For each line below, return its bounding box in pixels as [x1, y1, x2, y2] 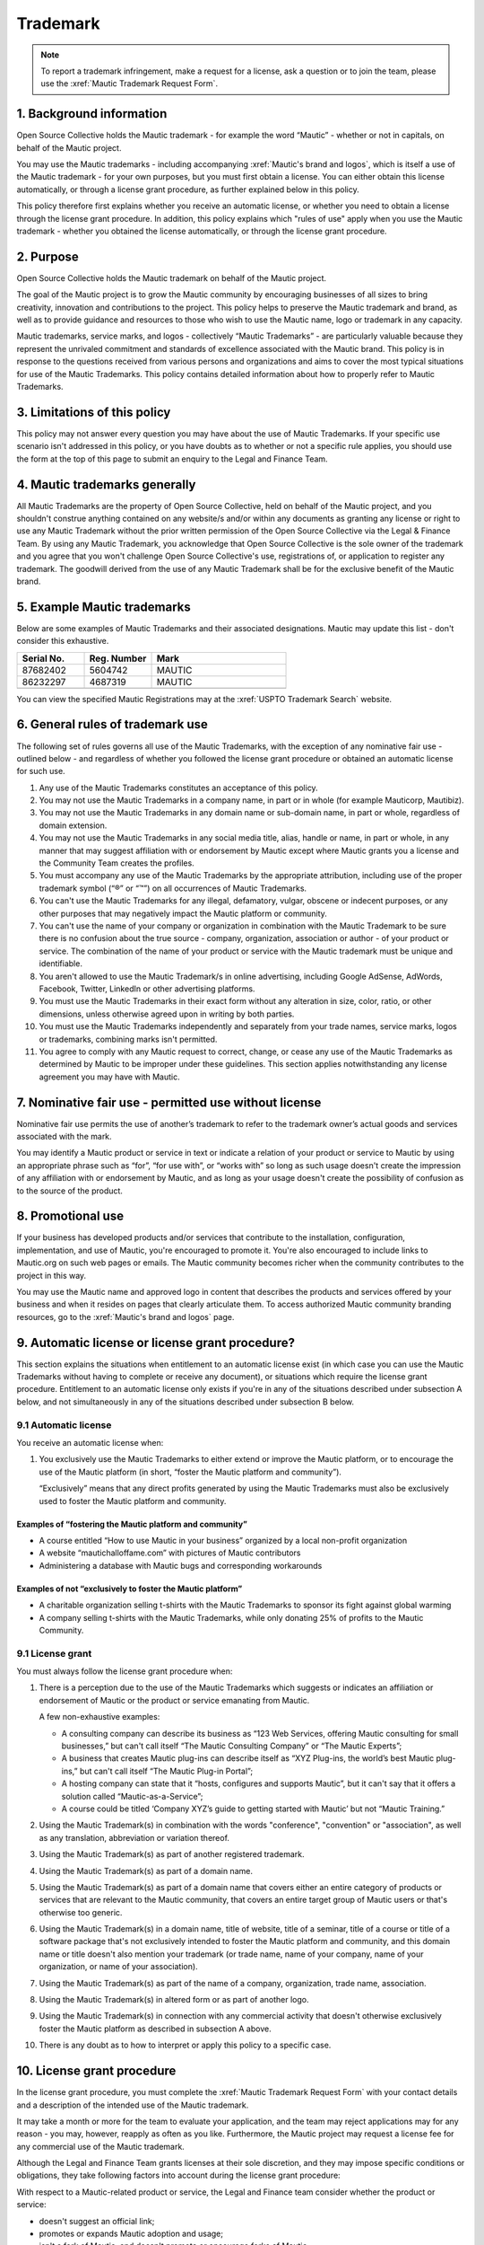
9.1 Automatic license [16, 1419, 112, 1431]
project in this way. [16, 1270, 87, 1281]
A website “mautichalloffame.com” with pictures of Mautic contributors [39, 1547, 301, 1558]
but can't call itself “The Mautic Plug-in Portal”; [79, 1765, 254, 1776]
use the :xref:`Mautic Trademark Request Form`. [40, 78, 219, 89]
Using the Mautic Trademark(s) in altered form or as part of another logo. [39, 1994, 309, 2005]
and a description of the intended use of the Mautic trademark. [16, 2100, 249, 2110]
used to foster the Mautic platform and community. [39, 1495, 227, 1506]
